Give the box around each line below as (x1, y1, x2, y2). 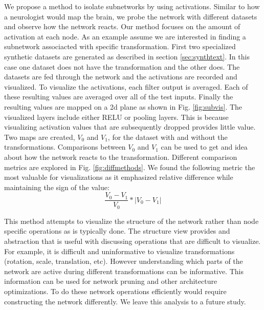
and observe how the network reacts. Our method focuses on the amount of (4, 21, 240, 32)
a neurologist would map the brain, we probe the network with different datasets (4, 11, 257, 22)
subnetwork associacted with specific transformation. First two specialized (4, 41, 236, 52)
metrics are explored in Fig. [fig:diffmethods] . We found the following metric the (4, 161, 255, 172)
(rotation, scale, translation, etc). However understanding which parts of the (4, 256, 243, 266)
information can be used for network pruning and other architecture (4, 276, 217, 286)
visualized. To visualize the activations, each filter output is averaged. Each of (4, 81, 248, 92)
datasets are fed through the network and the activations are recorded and (4, 71, 237, 82)
